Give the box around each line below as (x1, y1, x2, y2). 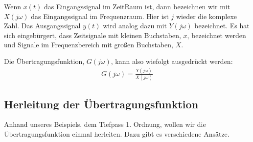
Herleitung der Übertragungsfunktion (4, 96, 199, 111)
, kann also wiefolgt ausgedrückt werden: (111, 56, 233, 66)
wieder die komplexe (176, 11, 237, 21)
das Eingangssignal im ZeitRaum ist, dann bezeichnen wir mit (44, 1, 230, 11)
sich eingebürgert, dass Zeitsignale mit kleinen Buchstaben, (4, 30, 181, 40)
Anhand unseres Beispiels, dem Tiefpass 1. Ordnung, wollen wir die (4, 119, 206, 129)
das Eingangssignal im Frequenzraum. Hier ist (31, 11, 169, 21)
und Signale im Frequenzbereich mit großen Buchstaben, (4, 40, 173, 50)
